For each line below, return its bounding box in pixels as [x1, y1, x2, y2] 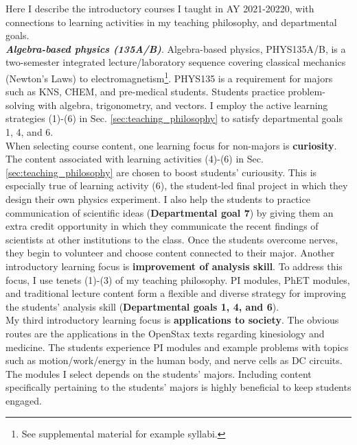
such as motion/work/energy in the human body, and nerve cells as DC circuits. [5, 353, 343, 368]
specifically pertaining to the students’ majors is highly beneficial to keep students [5, 380, 352, 394]
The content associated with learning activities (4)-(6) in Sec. [5, 152, 264, 166]
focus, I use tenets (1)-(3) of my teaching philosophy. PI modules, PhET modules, [5, 272, 350, 287]
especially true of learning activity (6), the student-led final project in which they [5, 178, 348, 193]
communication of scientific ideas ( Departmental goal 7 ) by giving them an [5, 205, 334, 219]
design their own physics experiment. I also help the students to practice [5, 191, 310, 206]
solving [5, 97, 35, 112]
